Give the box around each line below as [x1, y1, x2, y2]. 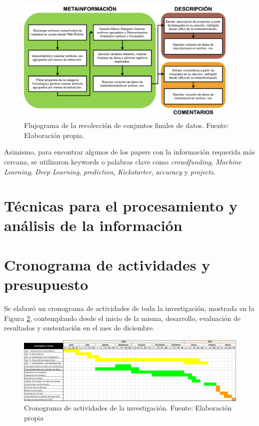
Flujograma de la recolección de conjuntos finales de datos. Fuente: [24, 120, 229, 130]
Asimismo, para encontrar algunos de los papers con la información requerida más [4, 146, 255, 157]
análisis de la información [4, 215, 182, 235]
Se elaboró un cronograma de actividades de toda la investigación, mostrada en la [4, 302, 254, 313]
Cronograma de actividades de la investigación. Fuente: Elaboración [24, 402, 232, 413]
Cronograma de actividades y [4, 254, 210, 274]
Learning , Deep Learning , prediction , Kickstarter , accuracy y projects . [4, 166, 215, 176]
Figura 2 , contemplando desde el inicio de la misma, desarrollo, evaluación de [4, 312, 241, 323]
